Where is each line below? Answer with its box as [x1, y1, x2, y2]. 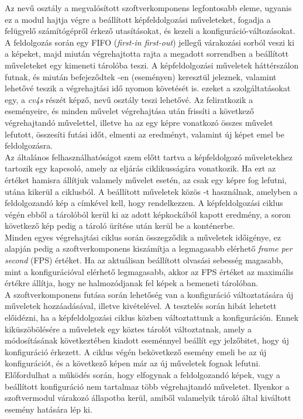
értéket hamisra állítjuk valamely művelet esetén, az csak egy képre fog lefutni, [5, 173, 287, 186]
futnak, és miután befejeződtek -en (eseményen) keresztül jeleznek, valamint [5, 70, 277, 83]
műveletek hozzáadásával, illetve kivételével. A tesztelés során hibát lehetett [5, 300, 277, 312]
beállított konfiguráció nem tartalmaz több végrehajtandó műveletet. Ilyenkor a [5, 380, 290, 392]
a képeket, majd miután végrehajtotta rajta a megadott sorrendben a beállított [5, 47, 289, 60]
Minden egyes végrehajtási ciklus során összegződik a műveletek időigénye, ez [5, 231, 281, 243]
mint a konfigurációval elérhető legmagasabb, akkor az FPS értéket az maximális [5, 265, 294, 277]
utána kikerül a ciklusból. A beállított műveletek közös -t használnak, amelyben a [5, 185, 298, 197]
